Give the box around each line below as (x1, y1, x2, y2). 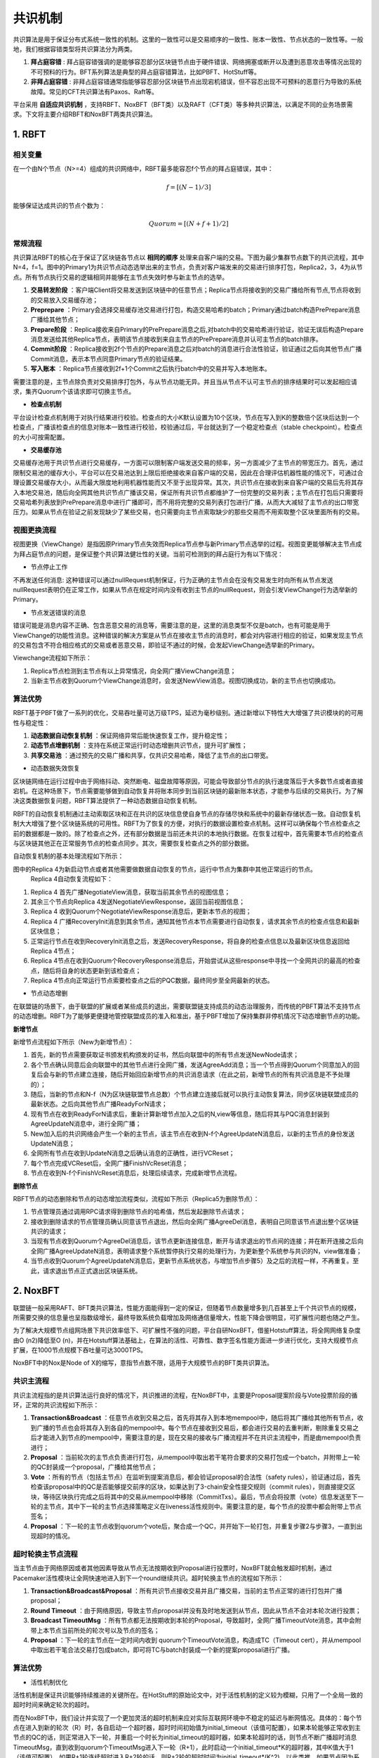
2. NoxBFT (13, 1285, 60, 1297)
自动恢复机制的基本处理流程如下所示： (13, 852, 124, 861)
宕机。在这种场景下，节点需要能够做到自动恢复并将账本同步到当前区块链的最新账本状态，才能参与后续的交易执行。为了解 (13, 787, 364, 795)
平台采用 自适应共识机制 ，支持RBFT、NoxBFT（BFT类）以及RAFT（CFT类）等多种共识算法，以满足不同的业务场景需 (13, 100, 354, 108)
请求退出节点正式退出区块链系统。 (42, 1266, 142, 1275)
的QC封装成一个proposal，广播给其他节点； (30, 1463, 158, 1471)
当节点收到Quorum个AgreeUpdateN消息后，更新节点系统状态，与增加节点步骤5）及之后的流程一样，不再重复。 (30, 1257, 353, 1265)
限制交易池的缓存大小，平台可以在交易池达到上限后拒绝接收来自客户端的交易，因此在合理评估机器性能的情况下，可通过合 (13, 468, 364, 477)
